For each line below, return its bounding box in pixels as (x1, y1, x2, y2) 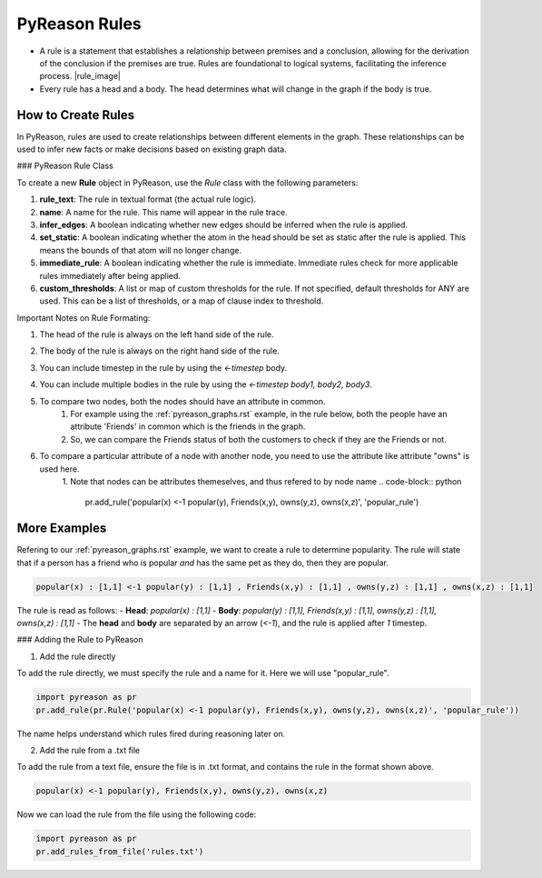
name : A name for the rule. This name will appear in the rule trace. (39, 206, 288, 217)
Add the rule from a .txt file (39, 744, 141, 755)
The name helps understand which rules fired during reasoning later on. (16, 728, 286, 739)
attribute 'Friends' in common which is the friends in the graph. (70, 421, 306, 432)
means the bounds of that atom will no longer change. (39, 244, 242, 255)
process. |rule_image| (39, 71, 122, 82)
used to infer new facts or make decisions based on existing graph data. (16, 144, 287, 155)
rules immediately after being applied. (39, 270, 182, 281)
